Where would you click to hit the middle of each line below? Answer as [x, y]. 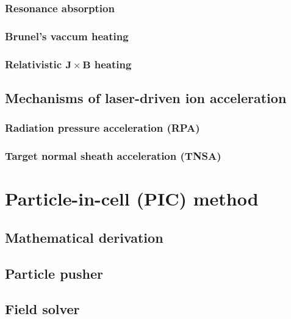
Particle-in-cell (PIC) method [132, 199]
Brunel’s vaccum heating [67, 36]
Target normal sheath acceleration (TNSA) [113, 156]
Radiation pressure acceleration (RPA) [102, 128]
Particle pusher [54, 273]
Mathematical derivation [84, 237]
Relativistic [34, 64]
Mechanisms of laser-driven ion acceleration [146, 97]
